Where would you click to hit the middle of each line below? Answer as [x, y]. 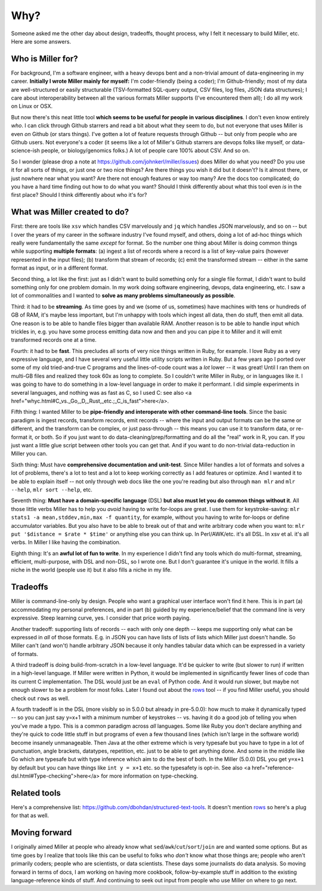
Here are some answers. [41, 41]
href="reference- [273, 768]
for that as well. [30, 816]
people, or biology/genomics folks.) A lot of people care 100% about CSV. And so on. [145, 151]
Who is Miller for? [44, 59]
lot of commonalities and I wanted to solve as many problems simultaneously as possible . [123, 296]
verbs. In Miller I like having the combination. [66, 542]
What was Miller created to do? [70, 212]
